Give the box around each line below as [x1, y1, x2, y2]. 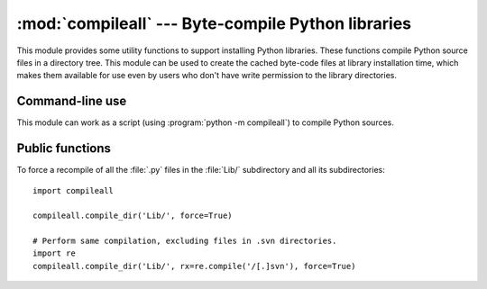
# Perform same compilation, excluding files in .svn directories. [32, 236, 337, 247]
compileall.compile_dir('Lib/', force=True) [32, 211, 234, 221]
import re [32, 248, 76, 258]
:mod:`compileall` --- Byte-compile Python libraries [16, 14, 412, 33]
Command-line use [16, 94, 127, 109]
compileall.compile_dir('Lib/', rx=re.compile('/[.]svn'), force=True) [32, 261, 356, 271]
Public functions [16, 140, 112, 157]
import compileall [32, 185, 115, 195]
